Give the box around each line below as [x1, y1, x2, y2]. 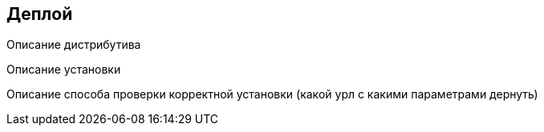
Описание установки [6, 62, 121, 77]
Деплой [6, 4, 73, 24]
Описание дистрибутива [6, 38, 141, 52]
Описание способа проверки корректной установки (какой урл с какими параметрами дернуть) [6, 87, 538, 102]
